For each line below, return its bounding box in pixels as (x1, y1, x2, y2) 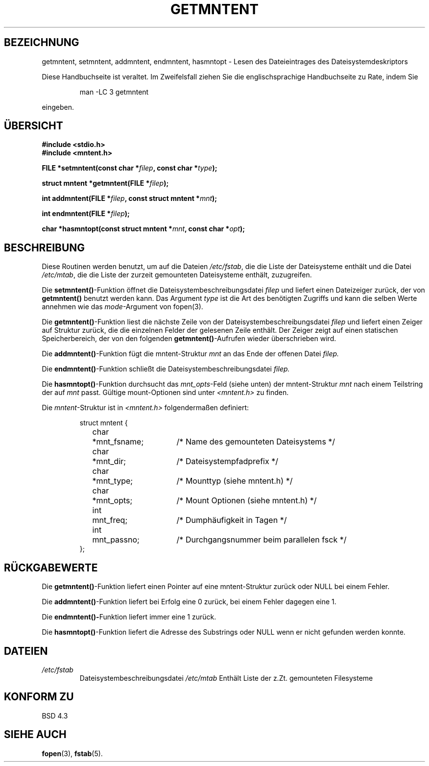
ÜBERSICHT (4, 120, 63, 132)
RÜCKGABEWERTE (4, 561, 98, 574)
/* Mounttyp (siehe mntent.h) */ (176, 476, 293, 486)
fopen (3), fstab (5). (42, 749, 103, 758)
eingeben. (42, 102, 74, 111)
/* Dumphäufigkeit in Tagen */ (176, 515, 287, 525)
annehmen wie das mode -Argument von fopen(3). (42, 302, 203, 311)
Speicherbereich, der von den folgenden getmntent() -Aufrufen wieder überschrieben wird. (42, 334, 336, 343)
